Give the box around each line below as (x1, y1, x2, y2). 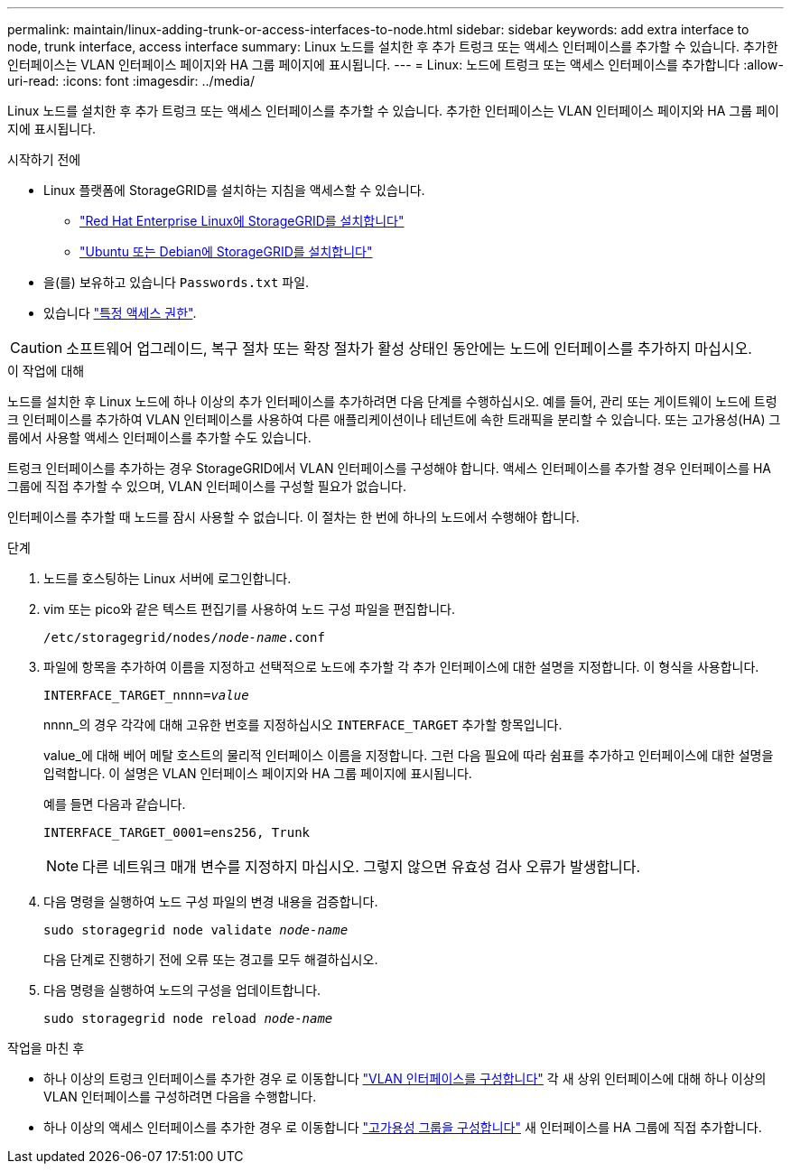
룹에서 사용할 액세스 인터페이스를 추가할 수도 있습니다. (7, 430, 312, 445)
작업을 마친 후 (7, 1040, 85, 1055)
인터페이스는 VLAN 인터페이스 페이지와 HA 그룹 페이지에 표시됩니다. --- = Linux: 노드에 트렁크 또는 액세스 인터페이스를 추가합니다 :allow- (7, 57, 784, 72)
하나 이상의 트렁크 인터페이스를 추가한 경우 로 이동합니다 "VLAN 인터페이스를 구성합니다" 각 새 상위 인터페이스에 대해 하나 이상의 (43, 1071, 767, 1086)
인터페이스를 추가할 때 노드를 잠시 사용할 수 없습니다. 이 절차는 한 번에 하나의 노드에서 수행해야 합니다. (7, 509, 580, 525)
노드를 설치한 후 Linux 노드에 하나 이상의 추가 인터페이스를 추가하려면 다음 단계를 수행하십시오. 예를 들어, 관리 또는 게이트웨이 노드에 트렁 (7, 394, 777, 409)
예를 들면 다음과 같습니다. (43, 796, 186, 812)
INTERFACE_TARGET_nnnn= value (43, 688, 249, 702)
